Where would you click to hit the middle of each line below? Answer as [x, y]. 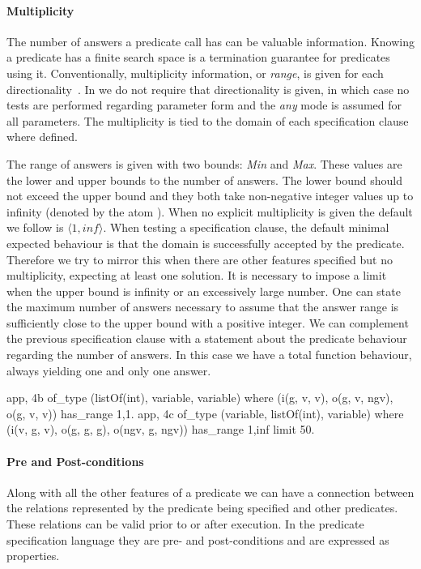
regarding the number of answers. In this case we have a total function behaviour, [209, 355]
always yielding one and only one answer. [109, 370]
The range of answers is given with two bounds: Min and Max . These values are [204, 163]
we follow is [35, 227]
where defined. [42, 137]
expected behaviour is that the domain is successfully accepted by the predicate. [206, 243]
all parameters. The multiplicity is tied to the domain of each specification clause [208, 120]
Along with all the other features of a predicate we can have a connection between [210, 492]
